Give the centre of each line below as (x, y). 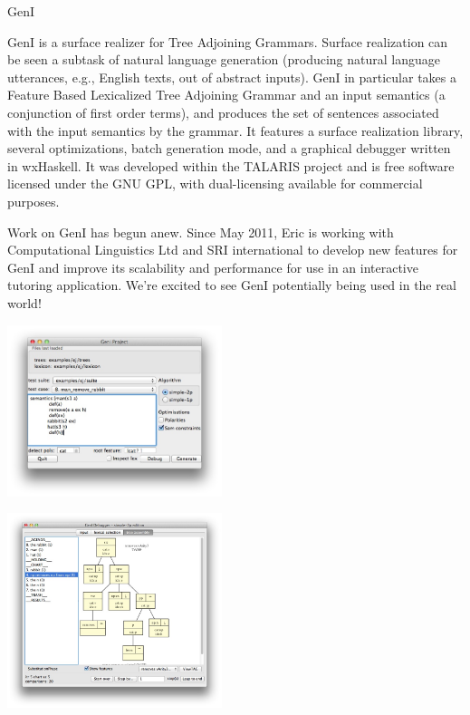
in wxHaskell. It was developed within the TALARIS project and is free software (231, 165)
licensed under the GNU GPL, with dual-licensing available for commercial (215, 184)
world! (24, 302)
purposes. (34, 201)
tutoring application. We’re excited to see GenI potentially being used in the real (232, 285)
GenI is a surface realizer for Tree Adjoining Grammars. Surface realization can (228, 41)
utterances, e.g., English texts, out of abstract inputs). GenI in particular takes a (232, 77)
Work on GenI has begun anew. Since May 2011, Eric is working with (201, 232)
